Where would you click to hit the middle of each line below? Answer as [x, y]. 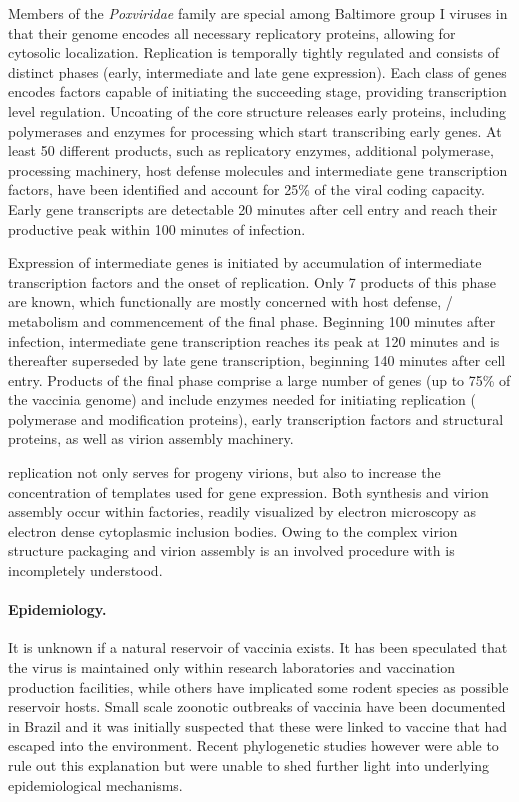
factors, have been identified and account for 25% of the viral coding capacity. [246, 189]
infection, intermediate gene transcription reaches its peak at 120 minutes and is [254, 340]
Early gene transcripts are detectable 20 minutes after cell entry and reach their [253, 208]
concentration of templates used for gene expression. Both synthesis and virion [248, 491]
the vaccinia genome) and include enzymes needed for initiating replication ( [242, 399]
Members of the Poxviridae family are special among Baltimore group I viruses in [258, 13]
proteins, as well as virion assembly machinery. [151, 438]
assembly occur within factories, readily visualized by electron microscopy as [242, 511]
